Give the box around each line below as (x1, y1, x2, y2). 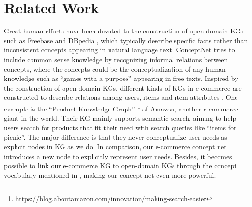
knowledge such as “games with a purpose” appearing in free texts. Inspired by (4, 73, 238, 83)
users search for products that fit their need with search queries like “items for (4, 122, 236, 132)
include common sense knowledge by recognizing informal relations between (4, 54, 228, 64)
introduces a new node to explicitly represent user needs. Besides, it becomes (4, 151, 232, 161)
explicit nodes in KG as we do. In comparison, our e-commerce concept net (4, 141, 227, 151)
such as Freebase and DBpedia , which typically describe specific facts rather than (4, 35, 248, 45)
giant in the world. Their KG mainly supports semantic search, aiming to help (4, 113, 236, 123)
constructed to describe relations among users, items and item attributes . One (4, 92, 238, 102)
